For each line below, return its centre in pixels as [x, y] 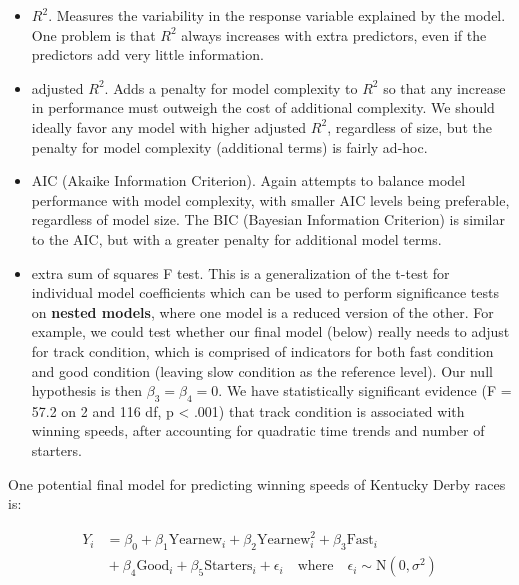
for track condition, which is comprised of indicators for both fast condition [262, 350]
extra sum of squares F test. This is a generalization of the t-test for [240, 272]
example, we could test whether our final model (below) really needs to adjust [270, 331]
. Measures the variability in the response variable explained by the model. [277, 15]
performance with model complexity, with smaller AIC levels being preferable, [270, 199]
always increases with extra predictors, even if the [334, 34]
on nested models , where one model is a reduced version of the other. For [262, 311]
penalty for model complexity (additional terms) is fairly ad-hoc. [229, 146]
